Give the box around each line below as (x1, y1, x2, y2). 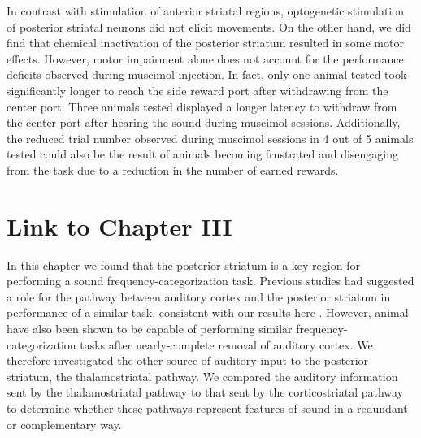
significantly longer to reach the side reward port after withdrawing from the (7, 81, 388, 98)
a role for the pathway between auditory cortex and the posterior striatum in (7, 288, 391, 305)
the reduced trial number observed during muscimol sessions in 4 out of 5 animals (7, 129, 414, 146)
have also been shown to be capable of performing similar (7, 320, 293, 337)
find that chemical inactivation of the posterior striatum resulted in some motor (7, 34, 404, 51)
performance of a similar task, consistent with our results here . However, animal (7, 304, 409, 321)
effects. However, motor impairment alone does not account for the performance (7, 50, 404, 67)
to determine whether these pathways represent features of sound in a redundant (7, 400, 408, 416)
